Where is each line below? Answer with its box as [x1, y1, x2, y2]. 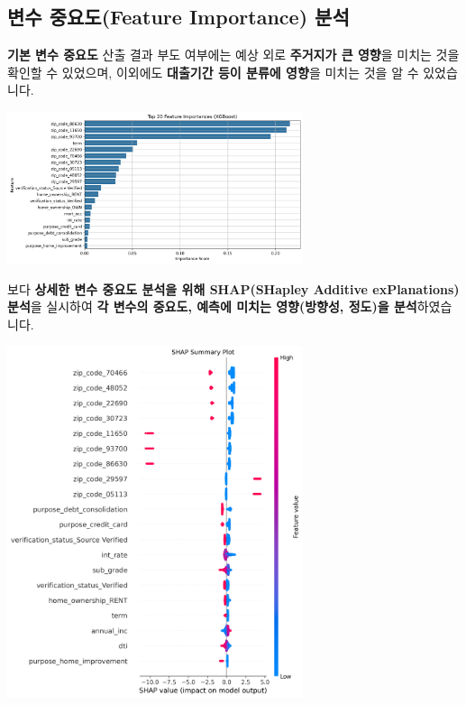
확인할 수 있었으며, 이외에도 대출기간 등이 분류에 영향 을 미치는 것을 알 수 [7, 62, 419, 81]
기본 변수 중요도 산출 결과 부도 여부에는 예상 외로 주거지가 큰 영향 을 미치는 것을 [7, 45, 460, 64]
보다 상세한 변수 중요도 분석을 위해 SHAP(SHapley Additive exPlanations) [7, 279, 460, 298]
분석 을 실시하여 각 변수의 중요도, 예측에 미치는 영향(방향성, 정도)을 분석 [7, 297, 417, 316]
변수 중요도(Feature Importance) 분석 [7, 3, 350, 31]
